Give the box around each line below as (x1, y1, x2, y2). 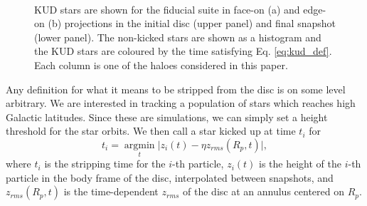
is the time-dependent (63, 184, 159, 199)
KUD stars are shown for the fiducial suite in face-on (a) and (34, 1, 300, 16)
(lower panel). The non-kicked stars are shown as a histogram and (34, 29, 321, 44)
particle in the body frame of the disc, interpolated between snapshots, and (6, 170, 334, 185)
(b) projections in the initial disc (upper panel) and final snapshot (48, 16, 336, 31)
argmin (124, 140, 155, 150)
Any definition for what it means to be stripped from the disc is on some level (6, 81, 346, 96)
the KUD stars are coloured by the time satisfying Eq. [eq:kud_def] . (34, 43, 332, 58)
